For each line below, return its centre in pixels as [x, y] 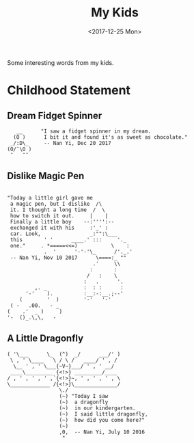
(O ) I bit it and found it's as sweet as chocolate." [100, 137]
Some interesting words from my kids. [60, 62]
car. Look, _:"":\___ [64, 234]
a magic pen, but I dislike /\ [56, 204]
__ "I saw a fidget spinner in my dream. [84, 131]
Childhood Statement [69, 91]
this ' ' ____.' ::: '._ [68, 240]
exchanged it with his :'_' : [59, 228]
